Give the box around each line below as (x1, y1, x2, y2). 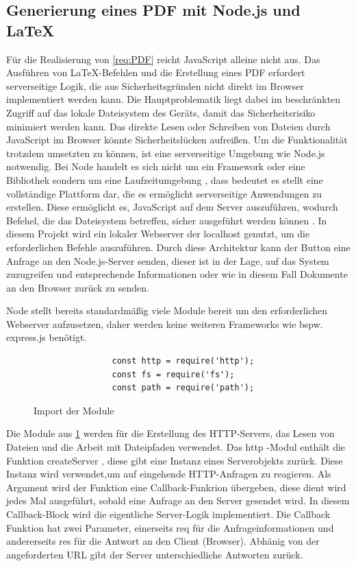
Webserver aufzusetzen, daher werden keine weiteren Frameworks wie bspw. (6, 316, 323, 331)
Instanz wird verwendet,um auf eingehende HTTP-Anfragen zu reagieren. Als (6, 467, 331, 481)
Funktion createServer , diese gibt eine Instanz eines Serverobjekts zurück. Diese (6, 453, 343, 467)
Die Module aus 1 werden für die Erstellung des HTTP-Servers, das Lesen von (6, 426, 335, 440)
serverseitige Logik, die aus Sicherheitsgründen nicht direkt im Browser (6, 78, 304, 93)
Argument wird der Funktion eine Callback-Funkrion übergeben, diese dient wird (6, 480, 346, 494)
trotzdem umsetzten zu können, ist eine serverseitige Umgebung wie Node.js (6, 145, 325, 160)
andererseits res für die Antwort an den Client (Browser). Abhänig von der (6, 534, 320, 548)
